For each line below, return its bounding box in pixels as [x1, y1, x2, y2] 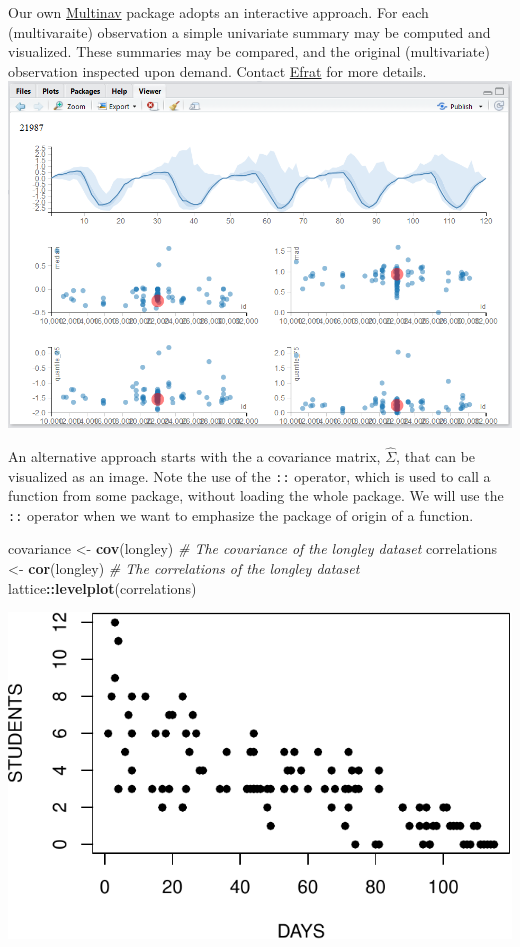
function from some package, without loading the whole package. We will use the [8, 485, 504, 506]
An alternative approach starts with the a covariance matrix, [8, 445, 381, 466]
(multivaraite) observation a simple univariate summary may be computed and [8, 21, 491, 42]
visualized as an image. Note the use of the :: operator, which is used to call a [8, 465, 491, 486]
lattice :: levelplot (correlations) [8, 577, 197, 598]
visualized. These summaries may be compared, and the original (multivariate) [8, 41, 490, 62]
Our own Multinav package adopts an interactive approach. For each [8, 2, 429, 22]
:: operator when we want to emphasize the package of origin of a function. [8, 504, 474, 525]
